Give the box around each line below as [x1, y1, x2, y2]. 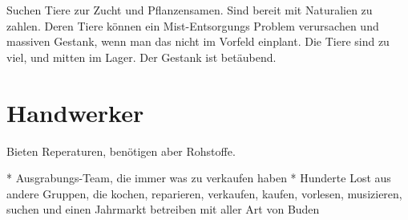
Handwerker [6, 96, 144, 128]
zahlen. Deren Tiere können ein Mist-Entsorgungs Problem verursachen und [6, 17, 379, 34]
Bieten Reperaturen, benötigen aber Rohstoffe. [6, 142, 236, 159]
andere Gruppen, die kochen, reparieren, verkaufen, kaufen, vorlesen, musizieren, [6, 185, 402, 202]
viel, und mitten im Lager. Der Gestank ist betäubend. [6, 48, 277, 65]
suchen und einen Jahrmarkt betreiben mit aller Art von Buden [6, 201, 320, 218]
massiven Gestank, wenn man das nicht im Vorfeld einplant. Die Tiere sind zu [6, 33, 390, 50]
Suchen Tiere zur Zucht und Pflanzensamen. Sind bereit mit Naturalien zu [6, 2, 373, 18]
